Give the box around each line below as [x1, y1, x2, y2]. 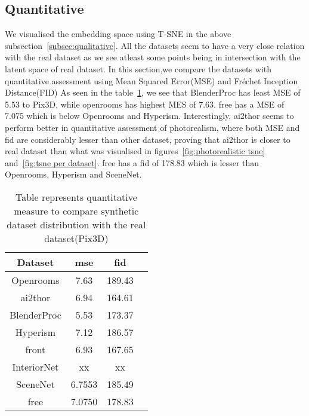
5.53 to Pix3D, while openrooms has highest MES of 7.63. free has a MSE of [5, 97, 285, 110]
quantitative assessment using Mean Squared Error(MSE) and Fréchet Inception [5, 74, 298, 87]
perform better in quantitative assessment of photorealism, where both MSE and [5, 121, 300, 133]
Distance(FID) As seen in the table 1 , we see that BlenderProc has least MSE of [5, 86, 301, 99]
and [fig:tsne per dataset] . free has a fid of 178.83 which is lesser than [5, 156, 259, 169]
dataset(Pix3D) [44, 231, 109, 245]
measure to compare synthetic [14, 203, 139, 218]
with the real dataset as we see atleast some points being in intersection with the [5, 51, 301, 63]
